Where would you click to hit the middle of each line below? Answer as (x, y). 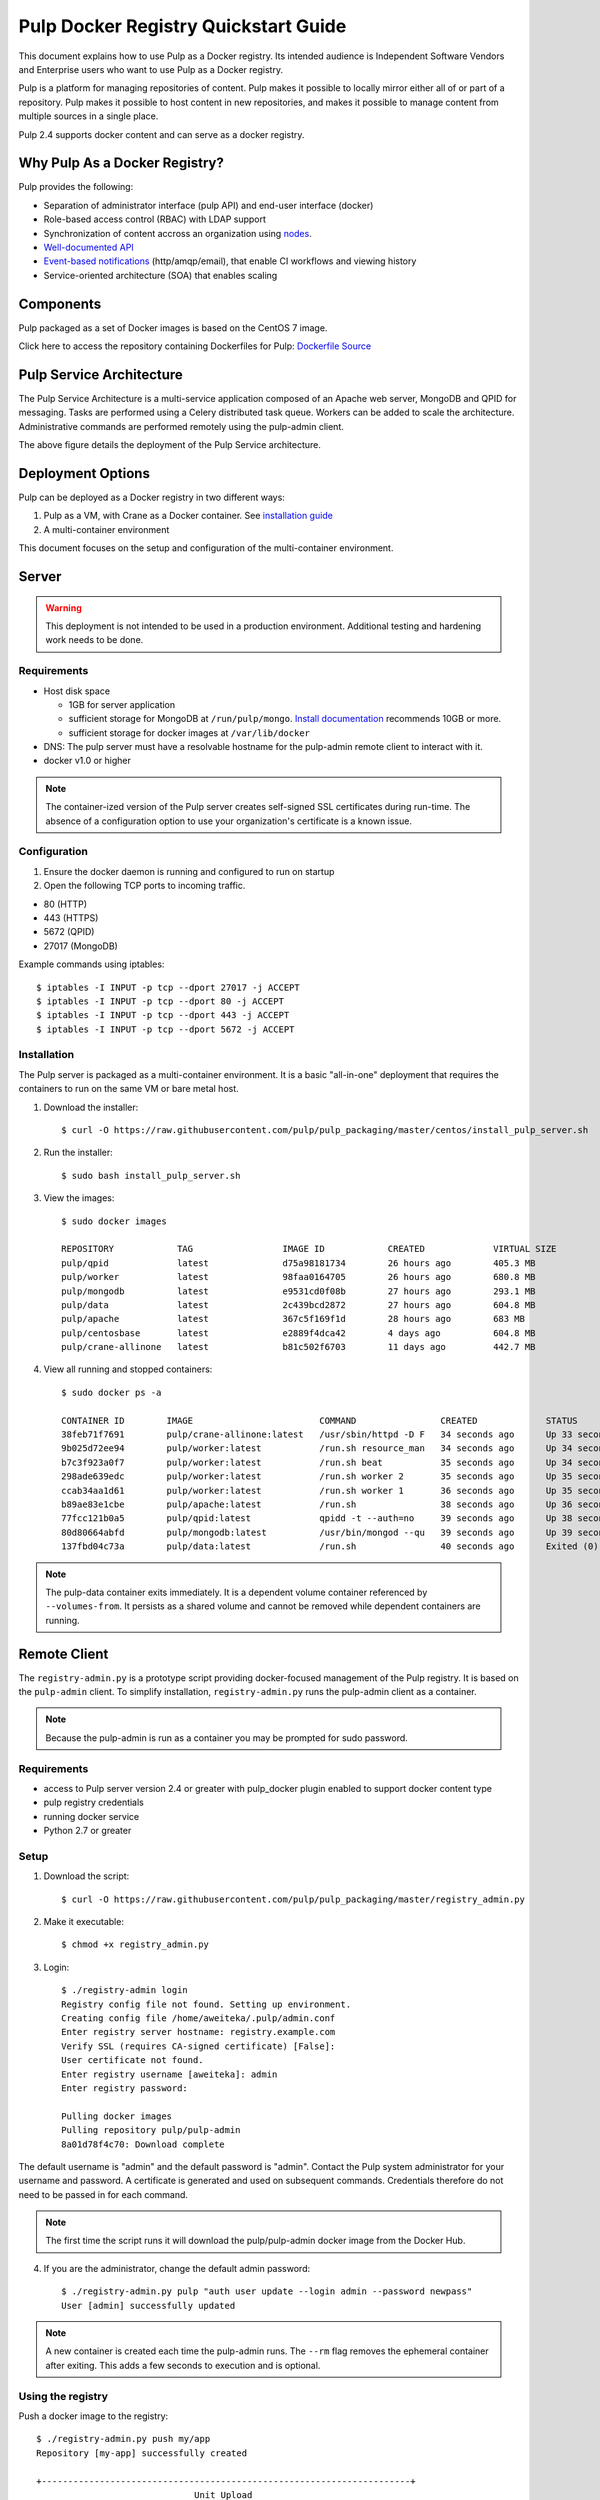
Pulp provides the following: (76, 187)
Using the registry (63, 2396)
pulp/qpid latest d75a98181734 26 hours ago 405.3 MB (298, 1263)
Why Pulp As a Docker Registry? (121, 163)
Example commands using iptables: (91, 964)
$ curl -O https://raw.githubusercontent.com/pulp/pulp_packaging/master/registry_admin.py (293, 1899)
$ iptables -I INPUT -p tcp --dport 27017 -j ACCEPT (168, 987)
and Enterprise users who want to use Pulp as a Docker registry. (151, 69)
